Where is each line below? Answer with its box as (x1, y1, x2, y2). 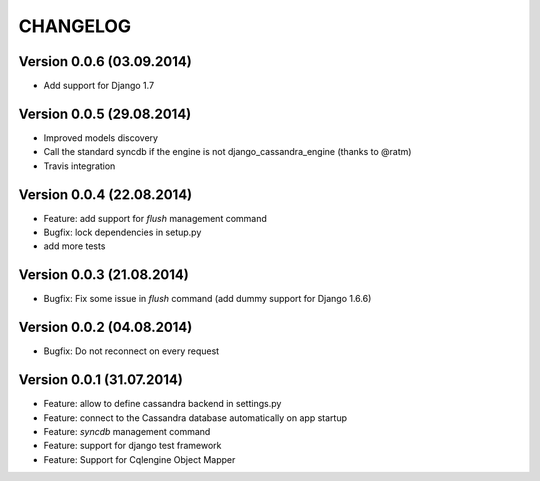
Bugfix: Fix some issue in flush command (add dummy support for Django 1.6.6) (43, 293, 372, 305)
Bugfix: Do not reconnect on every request (43, 345, 220, 357)
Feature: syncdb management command (43, 425, 211, 437)
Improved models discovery (43, 131, 159, 144)
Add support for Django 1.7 (43, 80, 155, 92)
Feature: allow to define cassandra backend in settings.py (43, 398, 282, 410)
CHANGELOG (18, 15, 132, 37)
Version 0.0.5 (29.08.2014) (18, 105, 192, 122)
